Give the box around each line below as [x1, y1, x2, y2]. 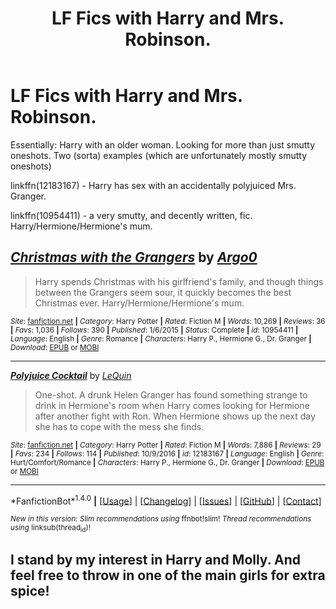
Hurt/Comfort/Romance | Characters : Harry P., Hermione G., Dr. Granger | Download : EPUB [10, 457, 325, 467]
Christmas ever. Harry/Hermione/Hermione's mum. [34, 297, 245, 309]
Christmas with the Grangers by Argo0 [10, 249, 258, 266]
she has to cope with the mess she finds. [34, 420, 205, 432]
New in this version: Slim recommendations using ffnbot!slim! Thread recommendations [10, 514, 312, 524]
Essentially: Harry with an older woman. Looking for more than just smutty [10, 138, 316, 151]
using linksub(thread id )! [10, 523, 91, 534]
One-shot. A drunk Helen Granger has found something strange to [34, 388, 308, 401]
